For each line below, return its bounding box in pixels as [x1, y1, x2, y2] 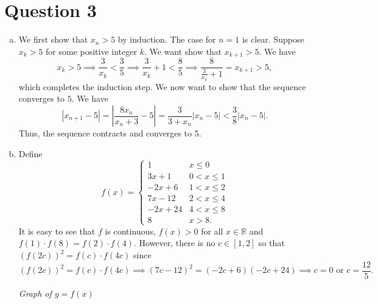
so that [258, 236, 285, 249]
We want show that [149, 44, 222, 57]
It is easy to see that [18, 224, 96, 237]
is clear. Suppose [242, 33, 304, 46]
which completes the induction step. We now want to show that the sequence [18, 80, 306, 93]
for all [201, 224, 223, 237]
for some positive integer [46, 44, 137, 57]
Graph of [18, 286, 52, 299]
